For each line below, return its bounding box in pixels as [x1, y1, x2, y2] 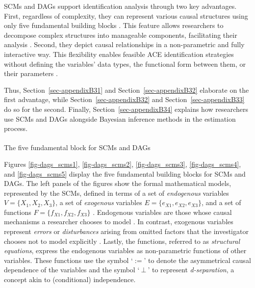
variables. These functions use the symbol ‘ [4, 255, 133, 265]
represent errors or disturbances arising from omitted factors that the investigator [4, 226, 249, 236]
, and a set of [201, 197, 241, 208]
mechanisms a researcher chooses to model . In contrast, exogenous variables [4, 216, 233, 227]
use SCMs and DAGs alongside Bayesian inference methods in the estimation [4, 113, 236, 124]
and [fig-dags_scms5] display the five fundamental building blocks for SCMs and [4, 168, 246, 179]
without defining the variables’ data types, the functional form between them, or [4, 58, 246, 69]
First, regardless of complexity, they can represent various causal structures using [4, 10, 248, 21]
